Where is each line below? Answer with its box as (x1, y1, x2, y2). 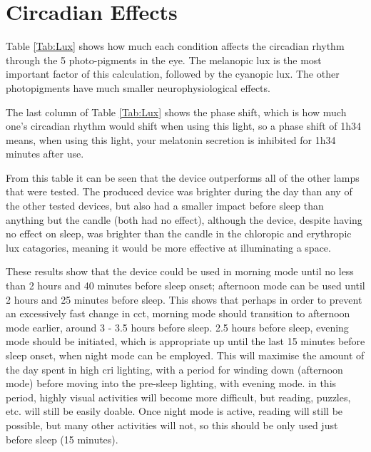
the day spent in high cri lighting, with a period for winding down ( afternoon (6, 361, 343, 376)
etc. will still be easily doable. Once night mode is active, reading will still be (6, 404, 343, 418)
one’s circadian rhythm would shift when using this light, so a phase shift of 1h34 (6, 118, 362, 133)
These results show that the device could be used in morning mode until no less (6, 264, 354, 279)
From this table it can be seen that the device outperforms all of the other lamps (6, 170, 360, 185)
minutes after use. (6, 146, 84, 161)
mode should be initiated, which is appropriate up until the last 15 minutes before (6, 334, 365, 349)
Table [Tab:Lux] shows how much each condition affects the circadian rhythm (6, 38, 345, 53)
